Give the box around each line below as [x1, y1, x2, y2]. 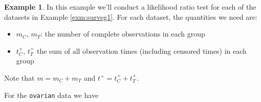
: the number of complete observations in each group [40, 28, 205, 39]
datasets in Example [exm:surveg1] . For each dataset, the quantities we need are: [4, 11, 257, 22]
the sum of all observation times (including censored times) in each [36, 45, 247, 56]
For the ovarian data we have [4, 89, 99, 100]
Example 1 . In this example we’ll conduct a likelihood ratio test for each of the [4, 2, 256, 12]
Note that [4, 72, 35, 83]
